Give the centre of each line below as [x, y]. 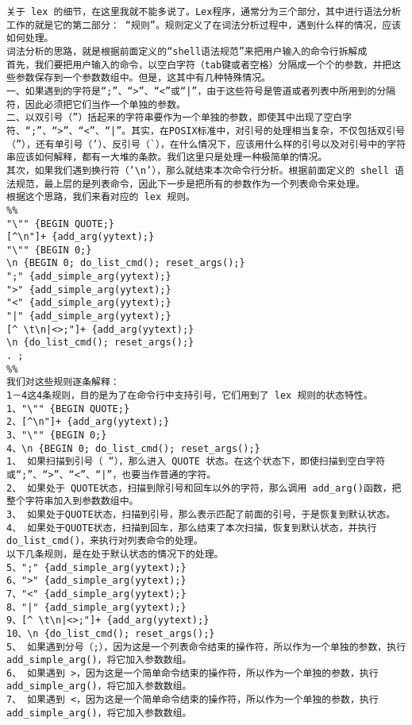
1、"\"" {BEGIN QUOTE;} [68, 409]
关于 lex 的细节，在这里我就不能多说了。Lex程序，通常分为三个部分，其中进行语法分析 [204, 12]
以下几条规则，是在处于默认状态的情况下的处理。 [115, 554]
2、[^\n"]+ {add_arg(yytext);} [88, 422]
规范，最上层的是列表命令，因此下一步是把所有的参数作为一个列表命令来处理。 [190, 184]
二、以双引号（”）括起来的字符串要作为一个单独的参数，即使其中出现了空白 [175, 118]
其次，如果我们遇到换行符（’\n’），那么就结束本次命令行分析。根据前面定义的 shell [198, 170]
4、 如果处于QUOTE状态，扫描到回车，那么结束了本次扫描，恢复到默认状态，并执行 [192, 528]
